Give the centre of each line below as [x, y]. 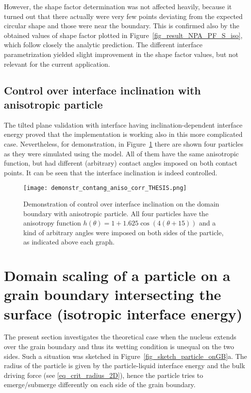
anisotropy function [52, 223]
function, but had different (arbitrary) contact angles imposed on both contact [121, 163]
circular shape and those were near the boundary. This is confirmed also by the [122, 26]
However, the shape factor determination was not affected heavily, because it [118, 6]
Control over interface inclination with [102, 90]
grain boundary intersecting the [113, 294]
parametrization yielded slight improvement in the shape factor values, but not [121, 54]
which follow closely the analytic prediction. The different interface [103, 45]
